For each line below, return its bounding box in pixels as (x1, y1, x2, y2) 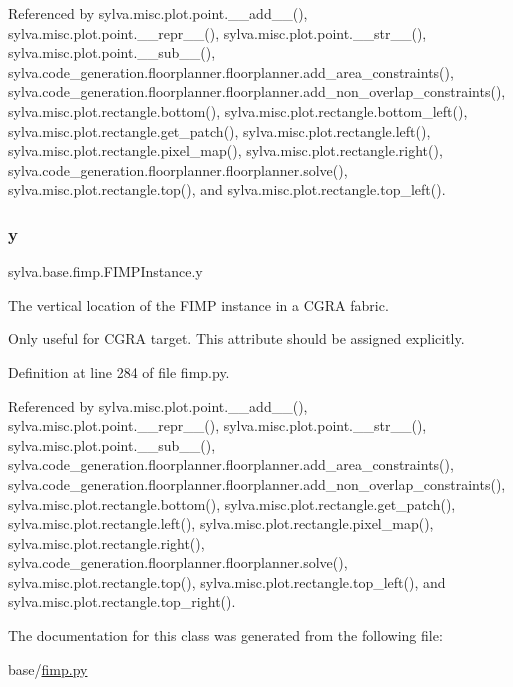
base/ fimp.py (8, 658, 88, 679)
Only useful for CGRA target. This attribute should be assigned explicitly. (8, 328, 465, 349)
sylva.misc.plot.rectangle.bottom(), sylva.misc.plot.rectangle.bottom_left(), (8, 100, 468, 121)
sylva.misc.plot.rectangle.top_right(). (8, 591, 236, 612)
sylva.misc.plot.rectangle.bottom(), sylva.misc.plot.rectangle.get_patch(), (8, 493, 456, 514)
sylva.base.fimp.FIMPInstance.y (8, 261, 203, 282)
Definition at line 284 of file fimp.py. (8, 361, 230, 382)
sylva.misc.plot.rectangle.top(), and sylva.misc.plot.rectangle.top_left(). (8, 179, 446, 200)
